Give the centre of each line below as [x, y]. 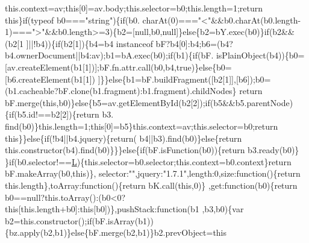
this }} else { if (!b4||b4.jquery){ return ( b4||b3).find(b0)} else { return [123, 138]
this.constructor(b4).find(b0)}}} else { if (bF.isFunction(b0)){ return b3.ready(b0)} [152, 150]
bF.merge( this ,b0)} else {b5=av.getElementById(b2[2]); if [108, 102]
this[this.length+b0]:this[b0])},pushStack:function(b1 [102, 209]
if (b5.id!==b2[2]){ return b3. [61, 114]
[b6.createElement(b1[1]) [50, 79]
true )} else [194, 67]
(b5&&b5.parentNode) [251, 102]
